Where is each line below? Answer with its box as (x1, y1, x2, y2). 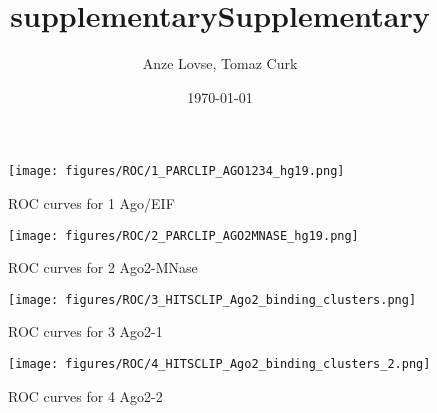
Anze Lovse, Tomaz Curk (142, 53, 298, 74)
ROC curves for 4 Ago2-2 (8, 385, 163, 406)
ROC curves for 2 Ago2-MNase (8, 257, 198, 278)
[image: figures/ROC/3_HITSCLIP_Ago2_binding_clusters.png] (8, 292, 417, 307)
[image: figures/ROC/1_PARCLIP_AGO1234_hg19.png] (8, 164, 345, 179)
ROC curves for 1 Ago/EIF (8, 192, 175, 213)
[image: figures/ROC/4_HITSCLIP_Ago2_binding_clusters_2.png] (8, 357, 431, 372)
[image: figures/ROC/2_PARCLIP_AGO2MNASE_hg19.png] (8, 228, 359, 243)
